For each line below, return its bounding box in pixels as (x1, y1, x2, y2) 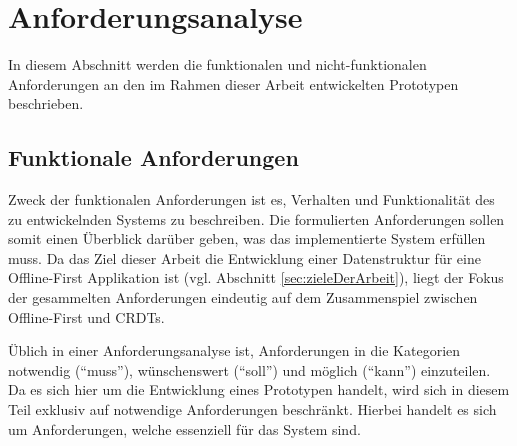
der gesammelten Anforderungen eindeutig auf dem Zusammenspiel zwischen (8, 287, 478, 308)
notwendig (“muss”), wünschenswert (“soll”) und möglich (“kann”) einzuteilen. (8, 359, 491, 380)
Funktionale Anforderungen (8, 142, 299, 173)
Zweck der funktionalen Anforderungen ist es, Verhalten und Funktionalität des (8, 189, 495, 210)
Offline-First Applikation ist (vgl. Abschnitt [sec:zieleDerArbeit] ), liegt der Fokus (8, 267, 504, 288)
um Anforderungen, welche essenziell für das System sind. (8, 418, 361, 439)
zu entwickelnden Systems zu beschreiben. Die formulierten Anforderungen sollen (8, 208, 505, 229)
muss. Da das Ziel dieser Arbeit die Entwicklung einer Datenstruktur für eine (8, 247, 481, 268)
